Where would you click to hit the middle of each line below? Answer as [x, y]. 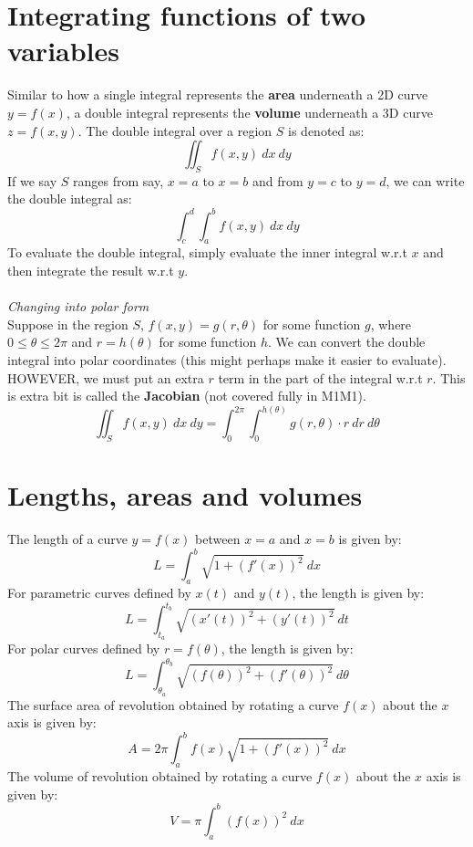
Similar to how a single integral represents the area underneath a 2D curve [218, 94]
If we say [32, 180]
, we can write [425, 180]
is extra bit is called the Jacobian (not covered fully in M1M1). [187, 396]
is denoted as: [326, 130]
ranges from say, [118, 180]
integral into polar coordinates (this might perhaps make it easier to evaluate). [227, 359]
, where [391, 324]
